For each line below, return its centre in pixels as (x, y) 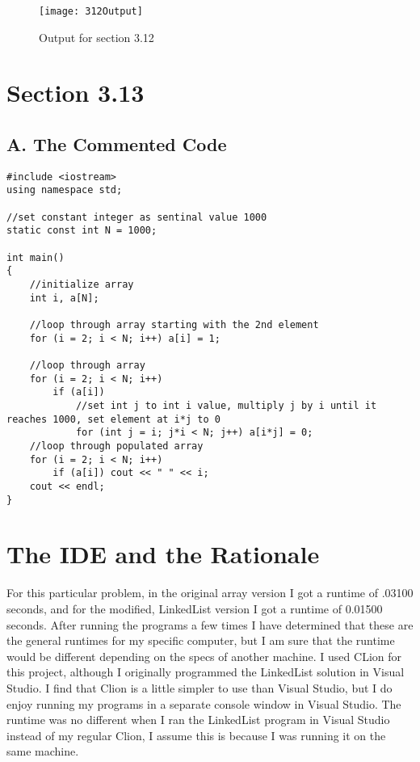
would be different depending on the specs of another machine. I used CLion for (204, 656)
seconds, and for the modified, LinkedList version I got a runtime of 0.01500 (195, 608)
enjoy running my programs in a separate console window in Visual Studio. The (204, 703)
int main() (36, 257)
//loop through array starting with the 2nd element (174, 325)
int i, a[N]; (64, 298)
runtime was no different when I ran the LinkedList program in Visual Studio (198, 720)
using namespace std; (65, 190)
